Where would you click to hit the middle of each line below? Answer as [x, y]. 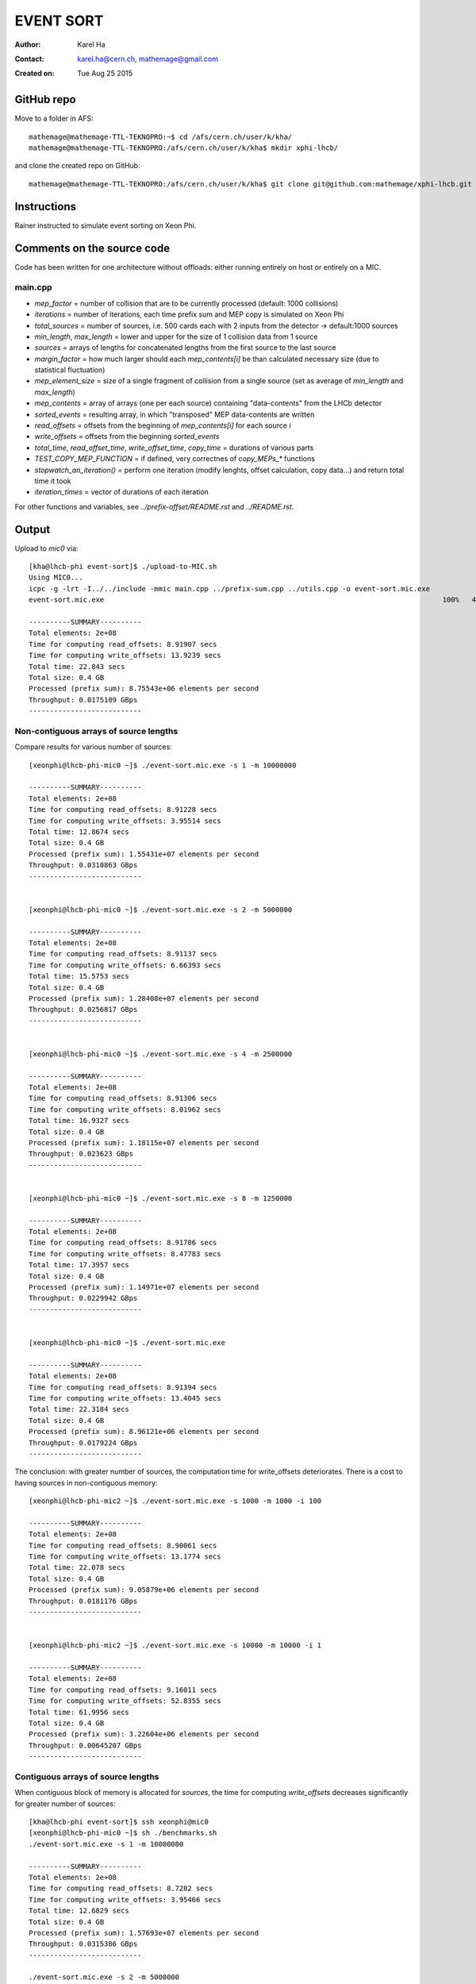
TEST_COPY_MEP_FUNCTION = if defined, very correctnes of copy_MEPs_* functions [175, 459]
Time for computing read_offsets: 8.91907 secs [123, 644]
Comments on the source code [92, 248]
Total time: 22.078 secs [77, 1568]
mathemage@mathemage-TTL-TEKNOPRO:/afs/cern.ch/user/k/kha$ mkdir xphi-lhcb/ [184, 148]
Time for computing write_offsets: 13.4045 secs [125, 1398]
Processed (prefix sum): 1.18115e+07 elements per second [144, 1142]
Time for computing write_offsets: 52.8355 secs [125, 1701]
